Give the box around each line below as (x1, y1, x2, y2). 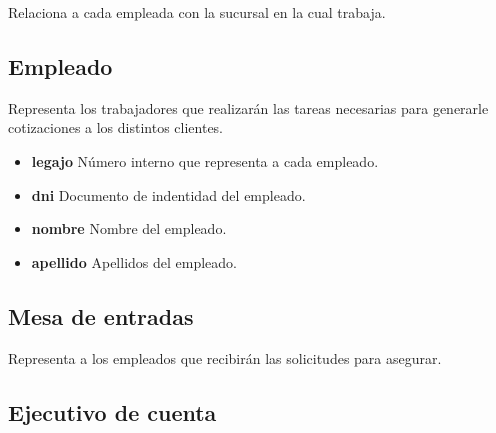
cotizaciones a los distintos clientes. (8, 117, 224, 138)
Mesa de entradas (8, 300, 194, 331)
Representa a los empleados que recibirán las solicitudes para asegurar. (8, 347, 442, 368)
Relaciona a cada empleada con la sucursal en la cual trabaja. (8, 2, 386, 22)
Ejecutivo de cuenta (8, 396, 217, 427)
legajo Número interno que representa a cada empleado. (31, 150, 379, 171)
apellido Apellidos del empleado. (31, 251, 237, 272)
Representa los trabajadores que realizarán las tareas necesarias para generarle (8, 97, 489, 118)
